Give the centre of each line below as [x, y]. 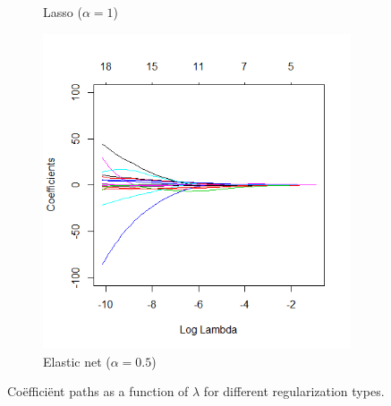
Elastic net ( [77, 361]
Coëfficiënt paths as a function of [98, 391]
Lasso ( [63, 12]
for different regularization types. [294, 391]
